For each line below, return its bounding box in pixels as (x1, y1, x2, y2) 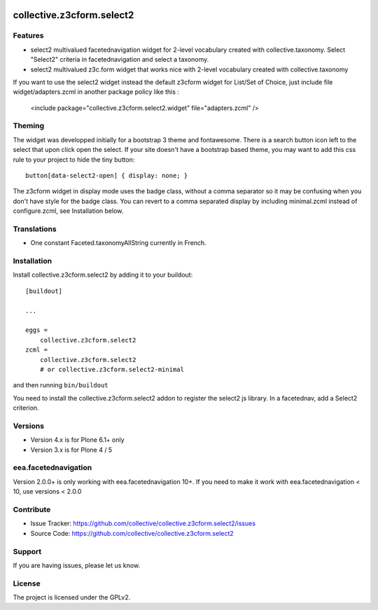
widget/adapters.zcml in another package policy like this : (13, 88, 180, 96)
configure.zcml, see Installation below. (13, 207, 124, 215)
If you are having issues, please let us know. (13, 561, 140, 569)
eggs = (25, 326, 48, 334)
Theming (13, 121, 45, 131)
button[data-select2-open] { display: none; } (25, 172, 188, 180)
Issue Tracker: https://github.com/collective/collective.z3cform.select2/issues (30, 519, 255, 528)
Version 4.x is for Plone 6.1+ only (30, 436, 125, 444)
